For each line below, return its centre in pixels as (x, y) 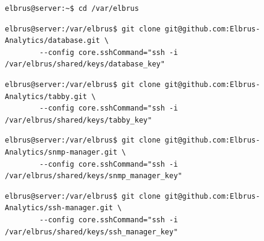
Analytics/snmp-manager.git (61, 152)
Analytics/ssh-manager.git (59, 208)
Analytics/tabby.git (46, 96)
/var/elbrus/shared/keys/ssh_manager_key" (92, 232)
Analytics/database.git (53, 41)
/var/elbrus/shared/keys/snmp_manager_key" (94, 176)
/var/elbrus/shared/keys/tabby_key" (79, 120)
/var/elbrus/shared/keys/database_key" (85, 64)
